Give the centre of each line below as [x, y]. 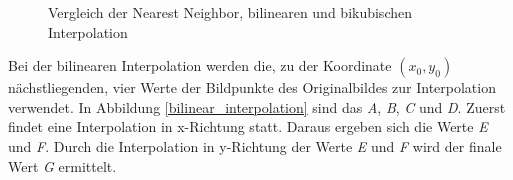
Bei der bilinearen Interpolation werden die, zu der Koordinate [200, 65]
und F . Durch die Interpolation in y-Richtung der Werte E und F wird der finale [255, 145]
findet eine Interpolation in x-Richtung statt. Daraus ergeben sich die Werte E [248, 126]
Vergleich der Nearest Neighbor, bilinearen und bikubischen [230, 12]
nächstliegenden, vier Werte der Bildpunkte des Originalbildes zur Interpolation [252, 87]
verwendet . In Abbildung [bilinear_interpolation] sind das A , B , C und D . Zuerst [257, 106]
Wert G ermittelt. [62, 165]
